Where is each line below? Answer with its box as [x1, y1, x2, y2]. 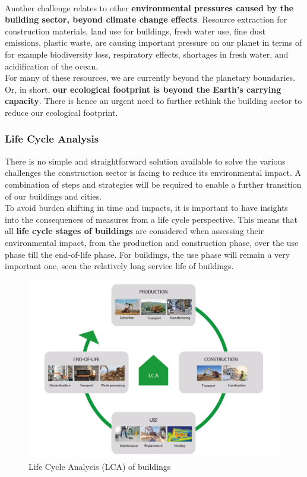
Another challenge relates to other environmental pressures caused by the [5, 1, 294, 14]
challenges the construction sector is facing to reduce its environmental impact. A [5, 166, 302, 179]
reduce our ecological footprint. [5, 106, 118, 118]
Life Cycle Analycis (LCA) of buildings [29, 460, 171, 473]
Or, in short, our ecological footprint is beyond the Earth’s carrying [5, 83, 281, 95]
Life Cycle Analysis [5, 131, 99, 146]
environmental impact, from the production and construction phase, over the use [5, 236, 299, 248]
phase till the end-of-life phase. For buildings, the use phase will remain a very [5, 248, 290, 260]
